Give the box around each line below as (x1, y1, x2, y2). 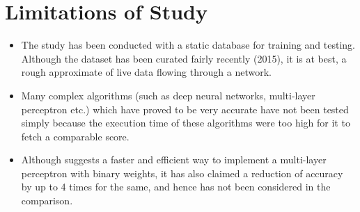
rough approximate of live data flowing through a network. (21, 65, 272, 79)
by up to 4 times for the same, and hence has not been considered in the (21, 179, 331, 194)
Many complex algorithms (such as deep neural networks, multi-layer (21, 88, 315, 102)
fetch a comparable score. (21, 129, 130, 143)
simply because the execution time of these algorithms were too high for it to (21, 115, 350, 130)
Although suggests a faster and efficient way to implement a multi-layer (21, 152, 327, 167)
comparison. (21, 193, 73, 208)
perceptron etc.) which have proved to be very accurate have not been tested (21, 101, 349, 116)
